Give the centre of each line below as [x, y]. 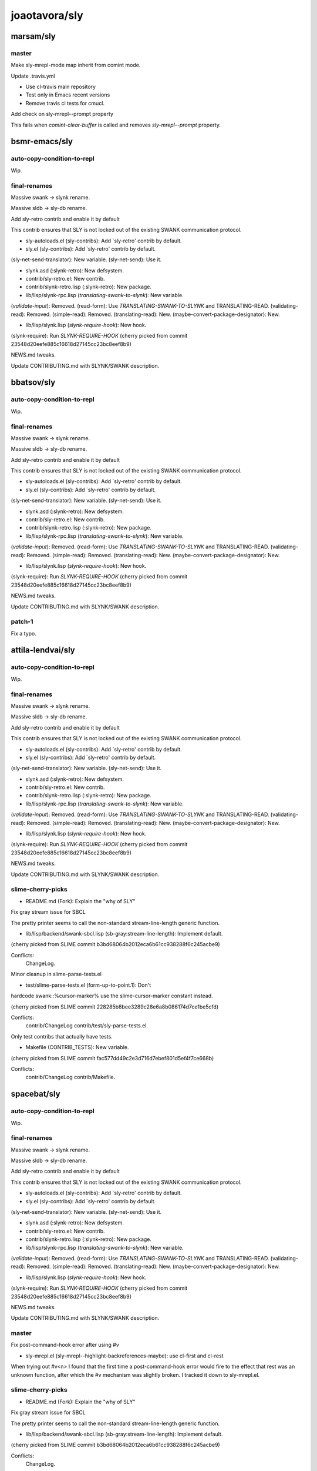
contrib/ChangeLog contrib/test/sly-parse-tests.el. [87, 1026]
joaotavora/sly [47, 15]
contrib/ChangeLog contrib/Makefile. [70, 1077]
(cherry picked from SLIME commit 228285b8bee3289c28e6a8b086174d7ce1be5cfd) [115, 1007]
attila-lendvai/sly [43, 650]
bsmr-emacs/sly [42, 142]
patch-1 [22, 622]
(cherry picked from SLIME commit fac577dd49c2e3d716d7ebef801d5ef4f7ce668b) [112, 1058]
